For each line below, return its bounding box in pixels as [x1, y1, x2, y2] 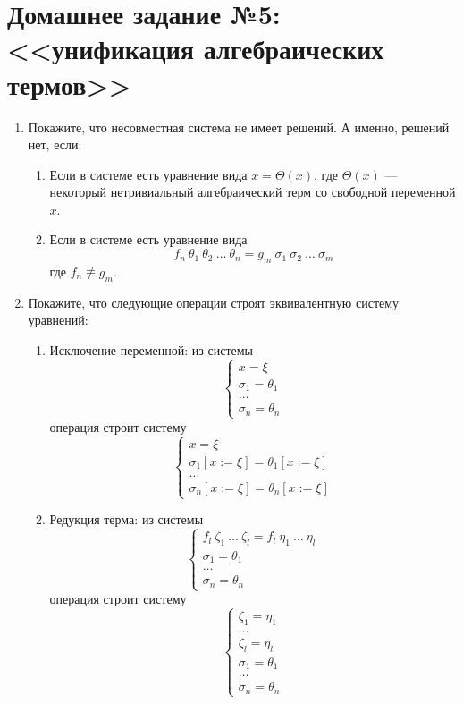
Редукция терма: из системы [49, 510, 204, 529]
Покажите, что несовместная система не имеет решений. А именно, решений [28, 117, 450, 136]
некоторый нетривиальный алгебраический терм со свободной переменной [49, 182, 456, 201]
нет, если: [28, 135, 82, 154]
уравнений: [28, 310, 88, 329]
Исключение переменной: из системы [49, 340, 253, 359]
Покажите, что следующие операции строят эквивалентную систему [28, 293, 400, 311]
